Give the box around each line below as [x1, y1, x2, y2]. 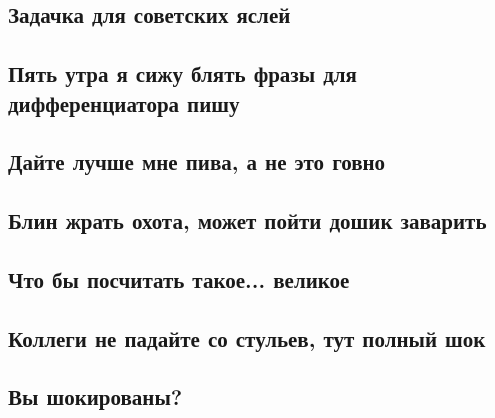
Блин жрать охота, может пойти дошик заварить [8, 205, 487, 236]
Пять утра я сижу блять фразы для [8, 58, 357, 89]
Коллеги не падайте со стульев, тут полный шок [8, 322, 486, 353]
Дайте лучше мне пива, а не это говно [8, 146, 386, 177]
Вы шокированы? [8, 381, 183, 412]
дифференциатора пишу [8, 87, 240, 118]
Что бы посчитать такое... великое [8, 263, 350, 294]
